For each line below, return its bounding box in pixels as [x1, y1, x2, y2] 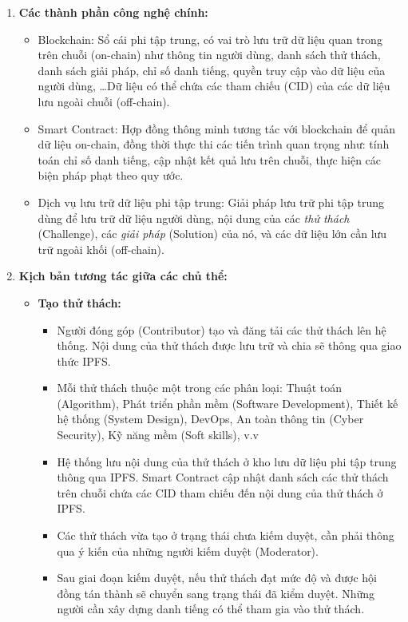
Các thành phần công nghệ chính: [18, 4, 208, 20]
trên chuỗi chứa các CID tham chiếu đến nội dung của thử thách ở [57, 484, 383, 501]
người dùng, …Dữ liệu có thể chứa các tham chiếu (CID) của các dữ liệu [38, 77, 390, 94]
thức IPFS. [57, 352, 111, 369]
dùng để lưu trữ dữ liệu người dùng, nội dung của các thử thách [38, 209, 350, 226]
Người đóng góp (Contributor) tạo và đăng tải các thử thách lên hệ [57, 321, 386, 338]
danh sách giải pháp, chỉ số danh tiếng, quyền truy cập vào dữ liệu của [38, 61, 386, 78]
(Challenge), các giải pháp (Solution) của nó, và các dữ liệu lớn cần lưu [38, 225, 387, 242]
